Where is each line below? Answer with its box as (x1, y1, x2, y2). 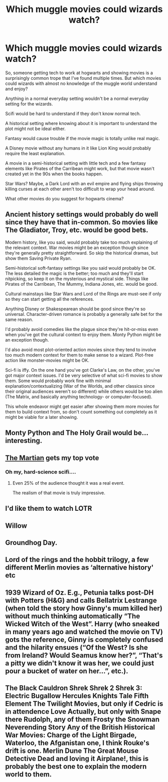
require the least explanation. (5, 150, 66, 156)
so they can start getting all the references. (5, 296, 94, 302)
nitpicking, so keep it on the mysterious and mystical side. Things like (5, 275, 149, 282)
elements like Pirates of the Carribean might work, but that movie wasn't (5, 165, 154, 171)
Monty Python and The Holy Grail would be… (5, 428, 148, 437)
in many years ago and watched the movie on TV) (5, 627, 163, 636)
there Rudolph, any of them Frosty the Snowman (5, 715, 159, 724)
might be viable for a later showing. (5, 414, 78, 420)
